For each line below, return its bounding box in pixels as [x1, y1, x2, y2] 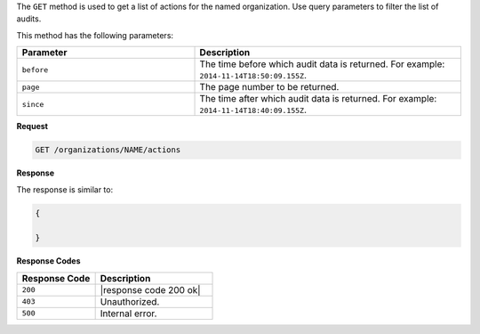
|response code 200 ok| [100, 283, 201, 296]
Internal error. [100, 307, 157, 320]
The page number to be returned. [199, 81, 340, 94]
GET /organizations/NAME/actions [35, 145, 181, 155]
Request [16, 121, 49, 132]
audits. [16, 13, 42, 24]
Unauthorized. [100, 295, 160, 307]
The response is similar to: [16, 183, 114, 195]
